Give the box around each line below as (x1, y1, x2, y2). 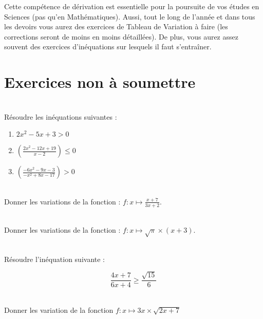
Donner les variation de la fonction (4, 304, 114, 315)
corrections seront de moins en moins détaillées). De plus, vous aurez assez (4, 31, 238, 42)
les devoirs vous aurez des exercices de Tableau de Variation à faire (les (4, 21, 228, 32)
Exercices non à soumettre (4, 71, 196, 92)
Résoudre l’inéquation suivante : (4, 253, 105, 264)
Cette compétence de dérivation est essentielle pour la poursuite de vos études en (4, 1, 259, 11)
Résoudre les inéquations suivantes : (4, 111, 117, 122)
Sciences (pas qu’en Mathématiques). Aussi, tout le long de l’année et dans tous (4, 11, 255, 22)
